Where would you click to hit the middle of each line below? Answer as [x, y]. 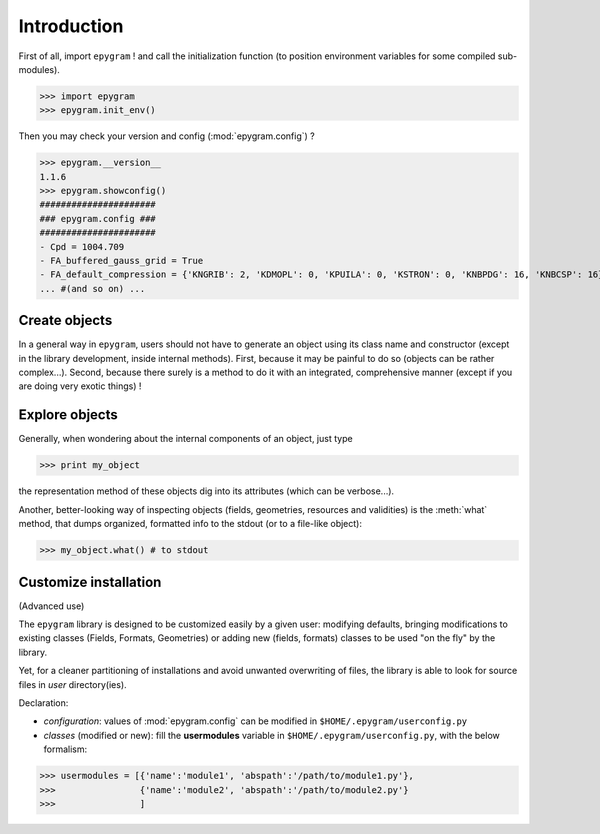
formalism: [65, 749]
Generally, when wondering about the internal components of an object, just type [186, 439]
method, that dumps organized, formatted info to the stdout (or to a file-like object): [190, 524]
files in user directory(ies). [72, 684]
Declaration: [43, 702]
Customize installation [90, 581]
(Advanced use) [51, 606]
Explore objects [68, 415]
